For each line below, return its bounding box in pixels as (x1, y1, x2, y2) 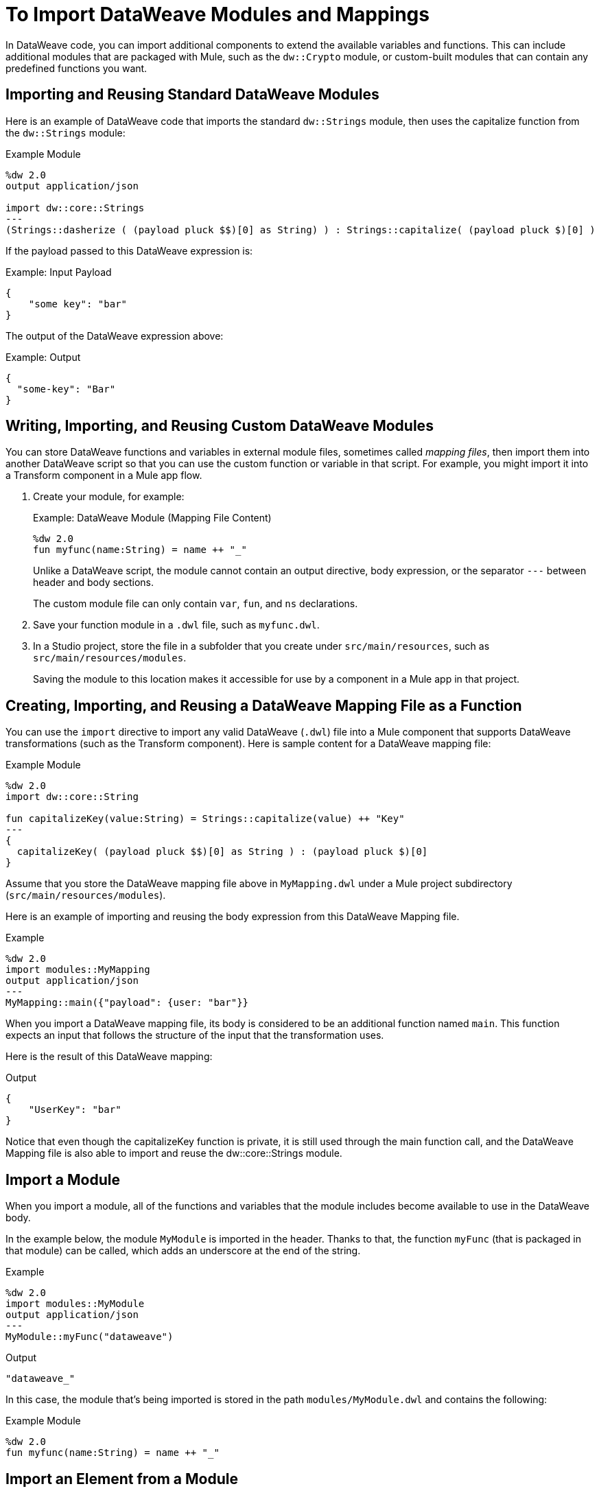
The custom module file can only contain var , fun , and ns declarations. (33, 598, 358, 610)
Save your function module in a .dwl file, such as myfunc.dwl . (33, 619, 320, 631)
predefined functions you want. (5, 62, 148, 74)
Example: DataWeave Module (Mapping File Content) (33, 512, 272, 524)
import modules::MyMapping (5, 964, 150, 976)
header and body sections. (33, 576, 154, 589)
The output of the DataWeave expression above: (5, 329, 224, 342)
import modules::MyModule (5, 1298, 145, 1310)
